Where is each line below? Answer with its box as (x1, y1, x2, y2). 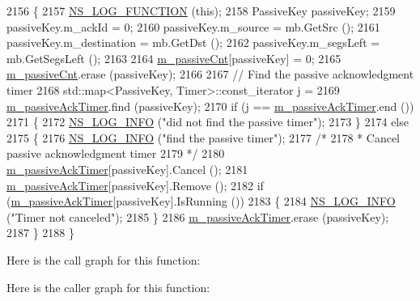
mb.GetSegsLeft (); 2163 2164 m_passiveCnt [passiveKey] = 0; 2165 (6, 49, 342, 66)
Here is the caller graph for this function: (6, 278, 210, 295)
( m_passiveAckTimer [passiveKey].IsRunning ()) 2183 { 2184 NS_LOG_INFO (6, 193, 396, 210)
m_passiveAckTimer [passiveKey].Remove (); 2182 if (6, 176, 264, 193)
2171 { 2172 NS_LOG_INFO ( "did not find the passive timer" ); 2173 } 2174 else (6, 113, 409, 130)
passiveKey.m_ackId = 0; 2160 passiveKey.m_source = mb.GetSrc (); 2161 (6, 18, 380, 35)
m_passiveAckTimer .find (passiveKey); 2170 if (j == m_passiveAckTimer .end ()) (6, 97, 414, 114)
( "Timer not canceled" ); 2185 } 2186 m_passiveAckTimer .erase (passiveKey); (6, 208, 389, 225)
